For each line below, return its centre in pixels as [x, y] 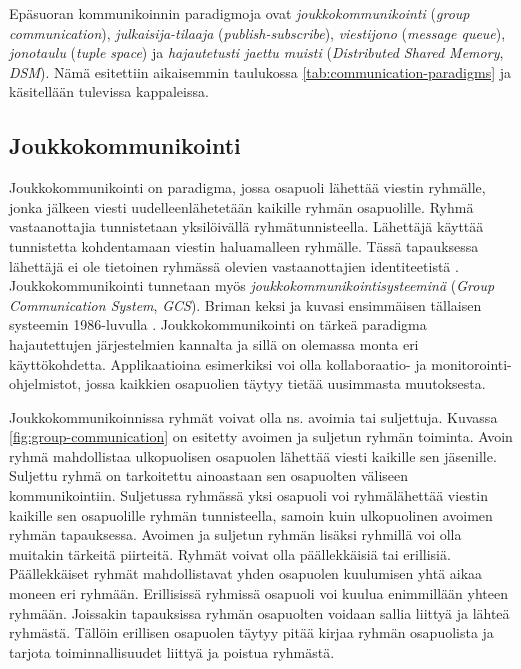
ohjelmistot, [45, 383]
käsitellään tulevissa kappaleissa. [109, 91]
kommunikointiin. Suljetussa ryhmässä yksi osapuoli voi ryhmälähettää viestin [248, 495]
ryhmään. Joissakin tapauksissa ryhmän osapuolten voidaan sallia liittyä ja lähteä [259, 612]
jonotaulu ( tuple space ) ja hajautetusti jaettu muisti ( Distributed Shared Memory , [256, 52]
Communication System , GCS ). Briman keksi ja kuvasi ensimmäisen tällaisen [245, 304]
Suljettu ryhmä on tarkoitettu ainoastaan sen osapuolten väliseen [209, 475]
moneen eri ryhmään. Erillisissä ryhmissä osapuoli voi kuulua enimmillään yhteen [259, 593]
